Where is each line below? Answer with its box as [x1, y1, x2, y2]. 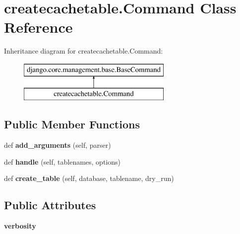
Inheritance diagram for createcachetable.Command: [4, 46, 163, 56]
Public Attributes [4, 197, 96, 213]
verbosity [4, 221, 36, 231]
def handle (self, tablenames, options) [4, 156, 120, 167]
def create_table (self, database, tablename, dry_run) [4, 173, 174, 183]
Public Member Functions [4, 117, 140, 132]
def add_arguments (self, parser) [4, 140, 111, 150]
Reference [4, 17, 73, 37]
